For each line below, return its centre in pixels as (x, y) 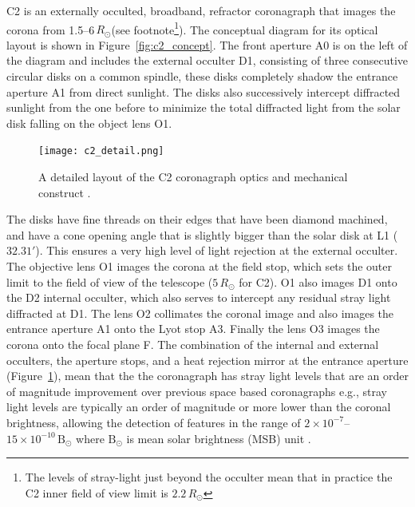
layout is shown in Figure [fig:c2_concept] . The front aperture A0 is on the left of (207, 44)
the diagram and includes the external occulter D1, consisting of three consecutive (207, 60)
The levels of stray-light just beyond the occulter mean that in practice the (209, 477)
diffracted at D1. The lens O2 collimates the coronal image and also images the (200, 313)
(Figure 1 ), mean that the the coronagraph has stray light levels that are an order (207, 376)
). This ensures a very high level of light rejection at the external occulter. (217, 250)
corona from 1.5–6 (51, 29)
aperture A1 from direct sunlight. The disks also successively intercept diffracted (204, 91)
